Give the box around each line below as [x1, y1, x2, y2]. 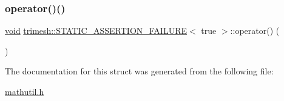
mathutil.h [5, 85, 44, 97]
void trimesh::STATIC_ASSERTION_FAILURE [5, 24, 188, 37]
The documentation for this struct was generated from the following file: [5, 65, 274, 77]
